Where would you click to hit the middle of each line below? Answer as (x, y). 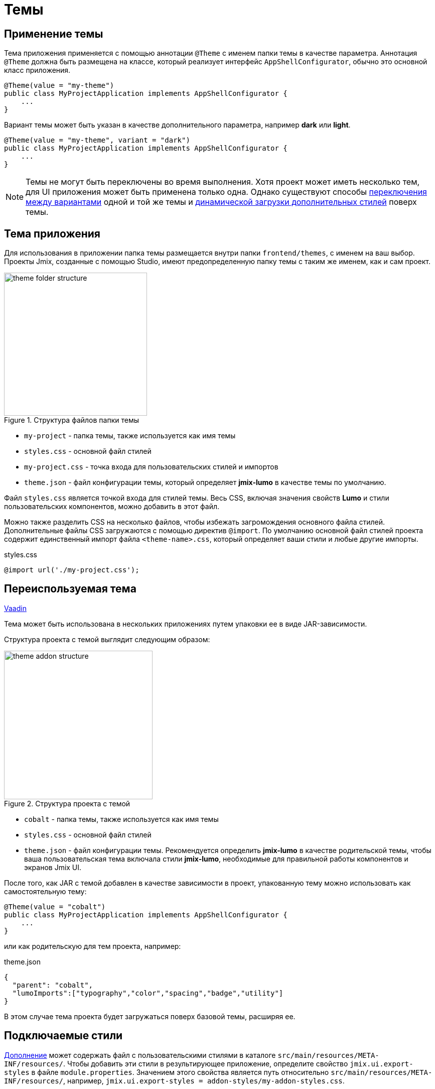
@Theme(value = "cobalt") (55, 906)
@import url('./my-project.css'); (72, 570)
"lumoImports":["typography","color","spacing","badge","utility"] (148, 993)
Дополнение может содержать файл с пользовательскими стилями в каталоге (140, 1055)
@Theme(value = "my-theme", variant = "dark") (97, 140)
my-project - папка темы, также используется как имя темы (130, 436)
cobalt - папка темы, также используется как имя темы (121, 819)
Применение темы (54, 34)
